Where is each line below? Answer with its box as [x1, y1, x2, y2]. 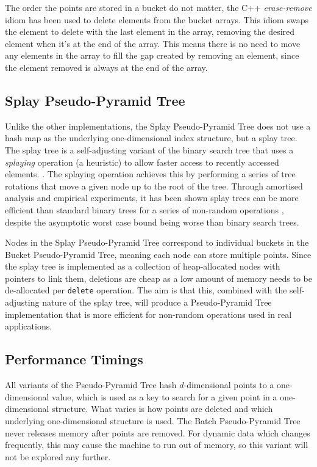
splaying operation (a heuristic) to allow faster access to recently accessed [5, 155, 279, 168]
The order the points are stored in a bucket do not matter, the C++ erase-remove [5, 1, 312, 13]
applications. [5, 320, 52, 333]
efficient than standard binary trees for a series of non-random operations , [5, 203, 284, 216]
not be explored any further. [5, 450, 111, 463]
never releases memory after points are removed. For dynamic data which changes [5, 426, 310, 439]
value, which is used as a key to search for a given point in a [52, 390, 277, 403]
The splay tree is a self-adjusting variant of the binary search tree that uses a [5, 143, 294, 156]
